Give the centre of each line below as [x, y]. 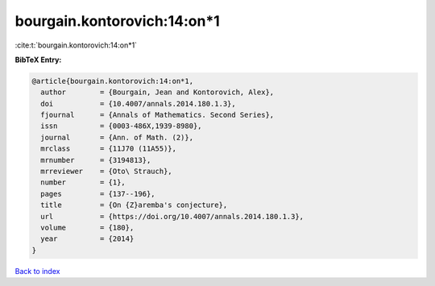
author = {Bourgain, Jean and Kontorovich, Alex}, [157, 92]
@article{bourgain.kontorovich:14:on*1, [112, 81]
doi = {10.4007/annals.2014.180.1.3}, [139, 104]
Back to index [37, 271]
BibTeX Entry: [38, 60]
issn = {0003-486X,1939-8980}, [121, 126]
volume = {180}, [87, 228]
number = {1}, [83, 182]
